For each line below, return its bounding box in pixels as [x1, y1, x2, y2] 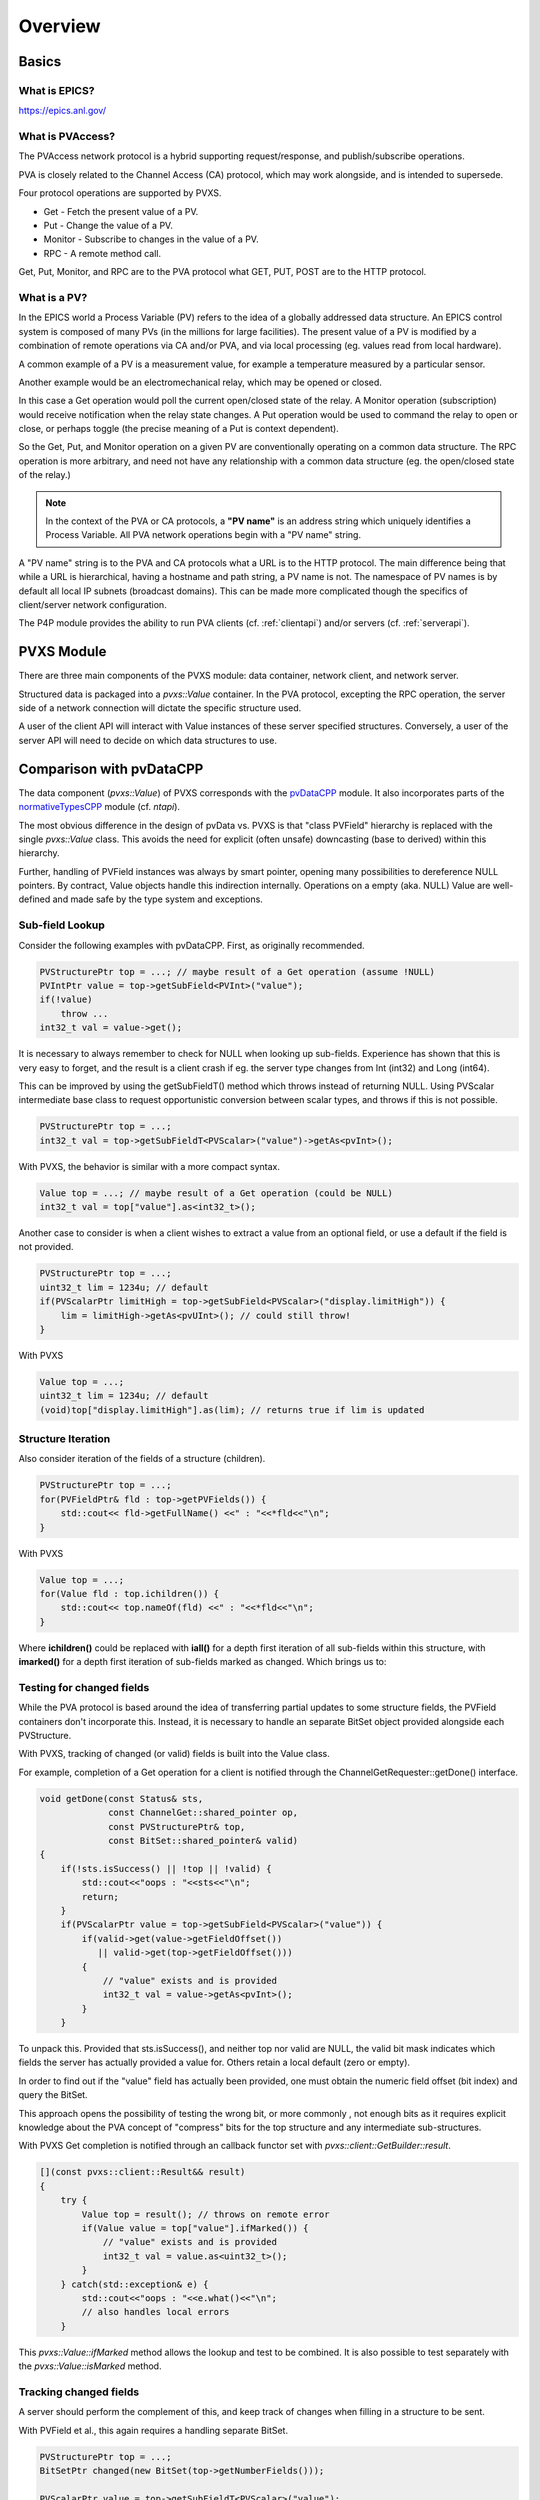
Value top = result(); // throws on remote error [81, 2208, 330, 2220]
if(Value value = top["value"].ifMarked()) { [81, 2222, 309, 2234]
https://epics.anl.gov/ [18, 105, 107, 117]
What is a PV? [18, 290, 88, 304]
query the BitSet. [18, 2089, 89, 2101]
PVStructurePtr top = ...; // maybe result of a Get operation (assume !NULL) [39, 966, 435, 977]
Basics [18, 53, 62, 70]
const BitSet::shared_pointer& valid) [108, 1835, 299, 1846]
